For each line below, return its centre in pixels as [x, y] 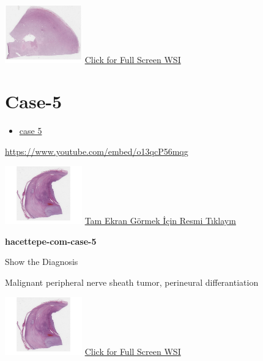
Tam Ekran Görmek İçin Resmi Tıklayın [160, 220]
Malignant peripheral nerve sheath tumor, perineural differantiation [132, 282]
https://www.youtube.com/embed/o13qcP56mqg [97, 151]
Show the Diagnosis [42, 262]
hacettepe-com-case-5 [51, 241]
